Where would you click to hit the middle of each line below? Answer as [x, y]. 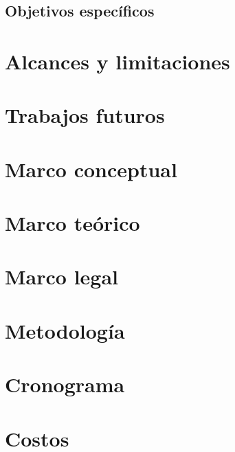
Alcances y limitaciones [117, 61]
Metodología [65, 330]
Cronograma [65, 384]
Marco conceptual [91, 169]
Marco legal [62, 276]
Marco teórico [72, 223]
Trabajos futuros [85, 115]
